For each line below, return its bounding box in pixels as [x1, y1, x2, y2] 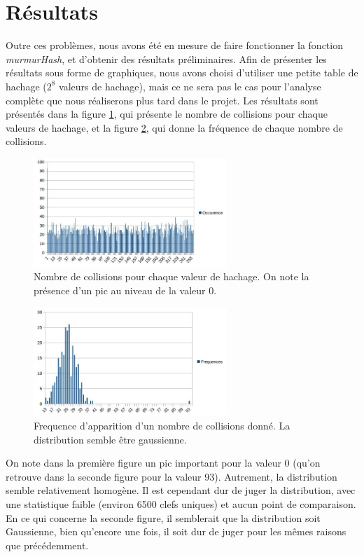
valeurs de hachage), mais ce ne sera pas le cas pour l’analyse [59, 78, 321, 93]
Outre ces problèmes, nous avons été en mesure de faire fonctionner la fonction [6, 38, 343, 53]
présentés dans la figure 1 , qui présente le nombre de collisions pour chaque [6, 106, 328, 121]
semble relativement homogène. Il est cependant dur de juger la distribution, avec [6, 483, 356, 497]
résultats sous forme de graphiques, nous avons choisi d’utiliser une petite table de [6, 65, 358, 80]
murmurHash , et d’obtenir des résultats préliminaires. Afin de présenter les [6, 51, 327, 66]
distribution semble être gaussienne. [34, 432, 187, 446]
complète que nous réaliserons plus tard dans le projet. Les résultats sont [6, 92, 318, 107]
